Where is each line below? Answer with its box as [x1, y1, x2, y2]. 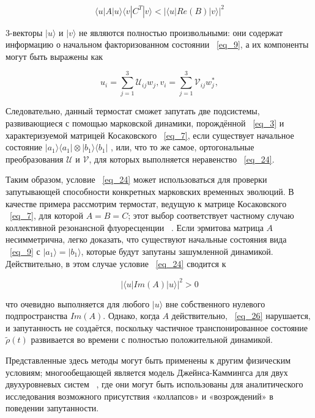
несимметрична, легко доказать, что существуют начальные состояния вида [6, 233, 287, 246]
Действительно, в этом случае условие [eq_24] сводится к [6, 257, 226, 269]
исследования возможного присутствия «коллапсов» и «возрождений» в [6, 389, 273, 402]
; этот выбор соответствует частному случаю [128, 209, 294, 222]
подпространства [6, 309, 68, 322]
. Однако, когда [103, 309, 160, 322]
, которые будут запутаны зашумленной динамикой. [81, 244, 273, 257]
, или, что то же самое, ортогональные [110, 141, 254, 153]
